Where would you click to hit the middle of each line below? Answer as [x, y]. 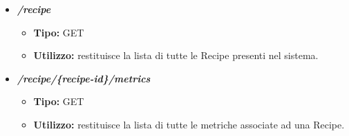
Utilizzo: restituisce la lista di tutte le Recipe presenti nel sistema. [176, 55]
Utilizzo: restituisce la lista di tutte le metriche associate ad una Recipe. [189, 124]
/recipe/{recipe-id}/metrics [84, 78]
